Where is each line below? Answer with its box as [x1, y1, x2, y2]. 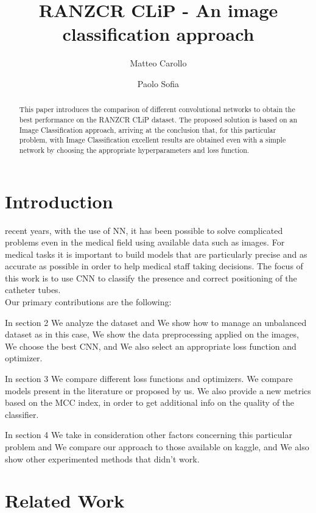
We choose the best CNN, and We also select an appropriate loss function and [5, 339, 297, 352]
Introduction [5, 188, 113, 213]
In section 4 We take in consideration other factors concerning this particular [5, 428, 292, 441]
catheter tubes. [5, 283, 61, 296]
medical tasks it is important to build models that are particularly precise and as [5, 247, 307, 260]
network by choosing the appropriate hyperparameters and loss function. [19, 144, 250, 155]
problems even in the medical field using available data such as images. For [5, 236, 285, 249]
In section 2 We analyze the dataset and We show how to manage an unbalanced [5, 316, 307, 328]
